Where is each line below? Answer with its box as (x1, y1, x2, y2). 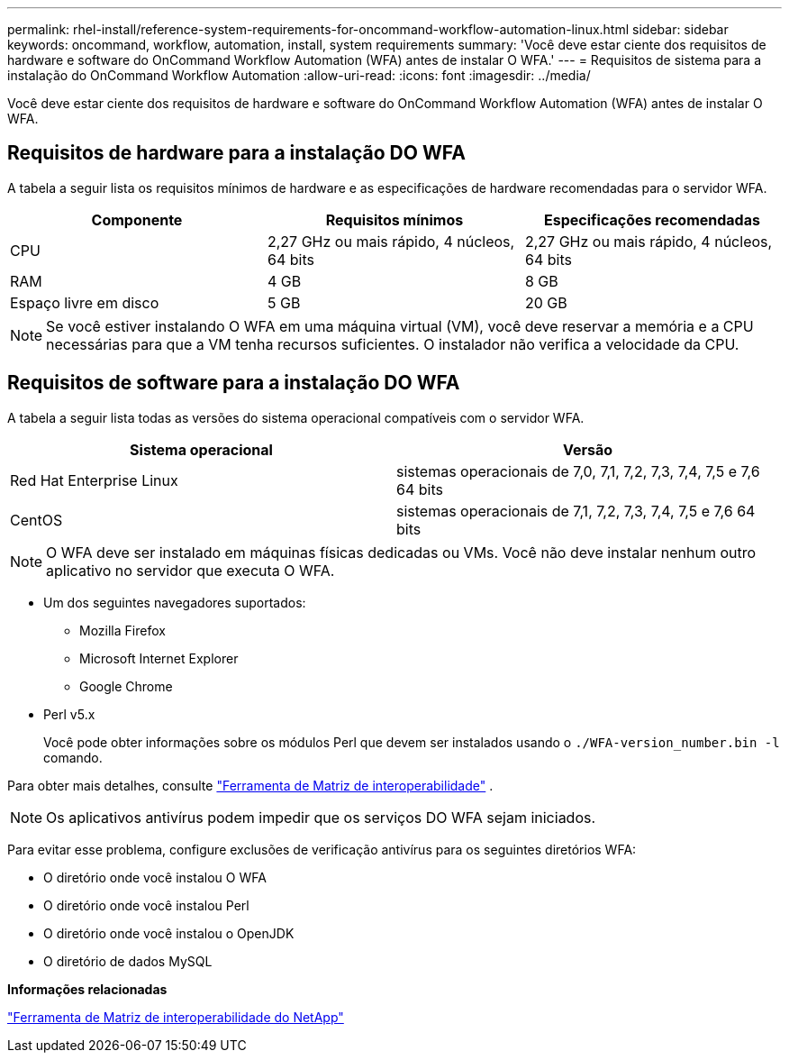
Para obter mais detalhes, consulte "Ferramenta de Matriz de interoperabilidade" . (7, 777, 494, 793)
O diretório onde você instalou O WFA (43, 869, 267, 885)
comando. (43, 749, 103, 765)
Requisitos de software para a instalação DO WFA (7, 371, 460, 395)
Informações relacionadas (7, 981, 168, 997)
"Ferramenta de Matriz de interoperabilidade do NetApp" (7, 1009, 344, 1025)
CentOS (10, 510, 63, 529)
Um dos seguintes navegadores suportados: (43, 594, 306, 610)
